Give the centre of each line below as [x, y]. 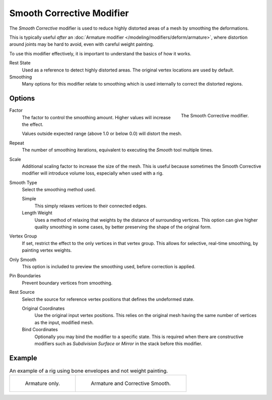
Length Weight [37, 213]
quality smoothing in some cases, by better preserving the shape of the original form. [123, 227]
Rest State [20, 63]
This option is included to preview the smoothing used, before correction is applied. [109, 266]
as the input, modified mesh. [64, 323]
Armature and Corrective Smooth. [131, 383]
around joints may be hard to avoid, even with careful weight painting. [82, 44]
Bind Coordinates [40, 330]
